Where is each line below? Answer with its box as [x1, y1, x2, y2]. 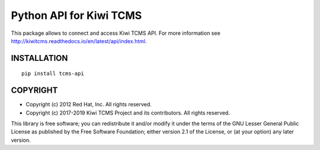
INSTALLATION [11, 53, 68, 63]
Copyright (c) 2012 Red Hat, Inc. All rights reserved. [25, 101, 152, 108]
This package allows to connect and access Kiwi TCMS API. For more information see [11, 30, 220, 37]
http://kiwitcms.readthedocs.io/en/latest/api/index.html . [11, 37, 147, 44]
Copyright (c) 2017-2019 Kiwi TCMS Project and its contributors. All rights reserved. [25, 109, 231, 116]
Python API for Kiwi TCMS [11, 9, 142, 22]
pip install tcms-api [21, 70, 84, 77]
